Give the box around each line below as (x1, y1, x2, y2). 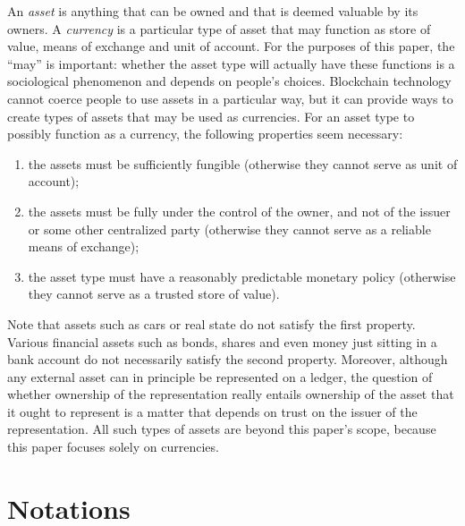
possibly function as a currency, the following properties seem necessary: (7, 124, 403, 143)
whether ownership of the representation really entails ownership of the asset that (7, 385, 454, 403)
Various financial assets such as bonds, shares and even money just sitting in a (7, 332, 437, 351)
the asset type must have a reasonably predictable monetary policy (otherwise (28, 267, 456, 285)
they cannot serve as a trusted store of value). (28, 284, 280, 303)
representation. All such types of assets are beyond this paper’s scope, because (7, 420, 436, 438)
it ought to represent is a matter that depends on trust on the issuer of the (7, 402, 418, 420)
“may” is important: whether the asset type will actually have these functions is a (7, 54, 455, 72)
